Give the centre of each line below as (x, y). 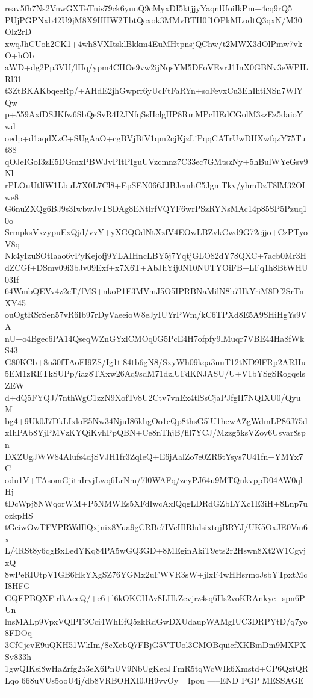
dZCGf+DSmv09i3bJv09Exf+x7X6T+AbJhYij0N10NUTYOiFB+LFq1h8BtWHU (156, 267)
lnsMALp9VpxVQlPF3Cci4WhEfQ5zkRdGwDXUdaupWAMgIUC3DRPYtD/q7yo (156, 621)
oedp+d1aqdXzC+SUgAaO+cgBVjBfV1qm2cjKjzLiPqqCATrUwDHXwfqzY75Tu (155, 137)
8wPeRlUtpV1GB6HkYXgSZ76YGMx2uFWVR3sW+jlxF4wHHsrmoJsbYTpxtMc (156, 574)
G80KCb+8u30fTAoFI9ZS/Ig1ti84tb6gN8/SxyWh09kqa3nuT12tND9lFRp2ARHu (155, 361)
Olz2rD (18, 32)
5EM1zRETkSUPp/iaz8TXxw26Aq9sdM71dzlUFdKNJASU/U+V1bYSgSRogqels (155, 373)
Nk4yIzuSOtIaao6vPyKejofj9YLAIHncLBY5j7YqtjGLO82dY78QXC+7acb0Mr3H (156, 255)
